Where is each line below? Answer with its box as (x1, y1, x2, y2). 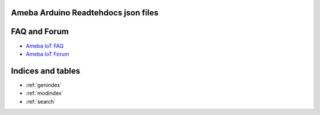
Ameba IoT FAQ (25, 42, 64, 50)
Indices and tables (11, 65, 81, 76)
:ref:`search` (25, 98, 56, 105)
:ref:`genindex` (25, 81, 62, 88)
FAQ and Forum (11, 27, 69, 37)
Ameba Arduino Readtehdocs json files (11, 8, 159, 18)
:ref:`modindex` (25, 90, 63, 97)
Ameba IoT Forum (25, 50, 69, 57)
